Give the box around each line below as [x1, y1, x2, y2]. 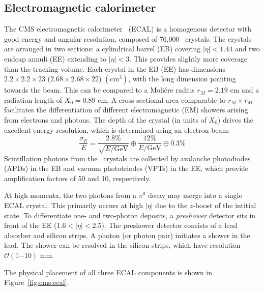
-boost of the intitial [193, 199, 256, 210]
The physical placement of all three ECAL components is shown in [4, 267, 213, 277]
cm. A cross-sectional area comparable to [98, 94, 226, 105]
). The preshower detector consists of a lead [101, 220, 238, 230]
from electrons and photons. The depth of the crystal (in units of [4, 114, 207, 125]
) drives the [217, 114, 253, 125]
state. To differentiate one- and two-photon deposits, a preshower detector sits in [4, 210, 256, 220]
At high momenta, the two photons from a [4, 190, 136, 200]
